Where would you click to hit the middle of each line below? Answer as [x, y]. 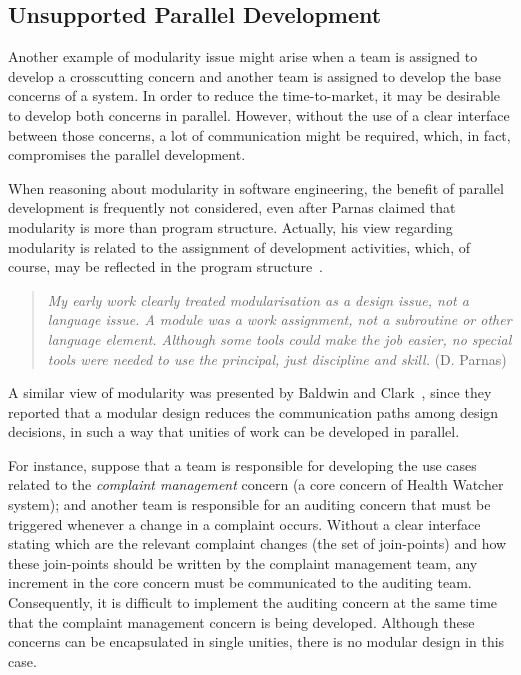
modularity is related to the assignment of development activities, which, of [239, 246]
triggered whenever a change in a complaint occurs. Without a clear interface [244, 523]
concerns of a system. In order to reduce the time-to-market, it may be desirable [254, 95]
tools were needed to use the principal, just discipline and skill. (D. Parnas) [277, 358]
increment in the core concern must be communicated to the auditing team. [240, 582]
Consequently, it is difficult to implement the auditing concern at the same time [253, 602]
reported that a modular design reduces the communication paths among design [253, 411]
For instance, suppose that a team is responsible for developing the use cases [242, 464]
